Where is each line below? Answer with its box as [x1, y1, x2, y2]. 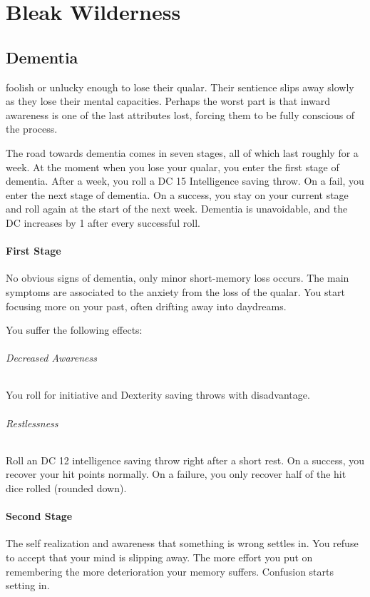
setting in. [6, 578, 50, 593]
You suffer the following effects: [6, 322, 143, 337]
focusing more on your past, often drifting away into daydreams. [6, 298, 287, 313]
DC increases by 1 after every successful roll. [6, 215, 200, 230]
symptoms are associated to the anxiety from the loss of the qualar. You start [6, 284, 345, 299]
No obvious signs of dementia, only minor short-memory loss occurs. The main [6, 270, 349, 285]
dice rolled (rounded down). [6, 481, 127, 496]
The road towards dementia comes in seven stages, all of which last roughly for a [6, 145, 359, 160]
